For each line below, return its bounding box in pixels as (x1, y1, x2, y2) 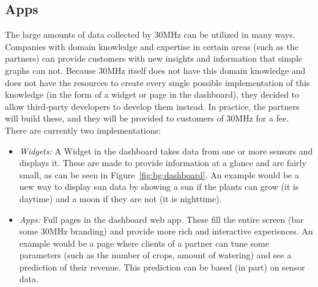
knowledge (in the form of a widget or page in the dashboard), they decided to (5, 88, 300, 101)
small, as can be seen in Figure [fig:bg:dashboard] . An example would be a (19, 168, 299, 181)
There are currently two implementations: (5, 123, 161, 136)
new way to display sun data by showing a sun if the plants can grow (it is (19, 180, 299, 193)
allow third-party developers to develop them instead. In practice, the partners (5, 100, 300, 112)
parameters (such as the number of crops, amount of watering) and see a (19, 249, 292, 261)
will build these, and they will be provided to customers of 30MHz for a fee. (5, 112, 289, 125)
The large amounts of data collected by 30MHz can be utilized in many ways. (5, 28, 295, 41)
